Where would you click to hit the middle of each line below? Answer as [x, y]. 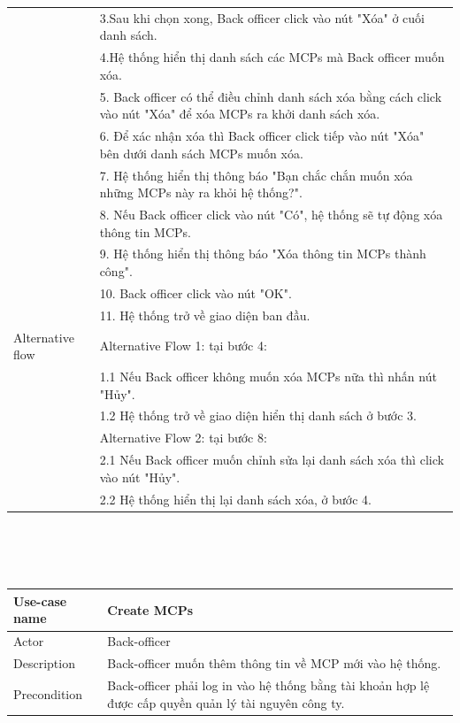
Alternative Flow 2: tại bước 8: [183, 438]
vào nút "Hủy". [140, 477]
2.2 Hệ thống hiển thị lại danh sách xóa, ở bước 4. [235, 499]
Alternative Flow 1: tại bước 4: [183, 346]
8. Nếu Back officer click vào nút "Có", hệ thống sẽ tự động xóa [271, 214]
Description [44, 663]
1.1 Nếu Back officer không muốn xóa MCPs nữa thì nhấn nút [268, 376]
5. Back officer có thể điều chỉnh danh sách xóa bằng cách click [271, 96]
